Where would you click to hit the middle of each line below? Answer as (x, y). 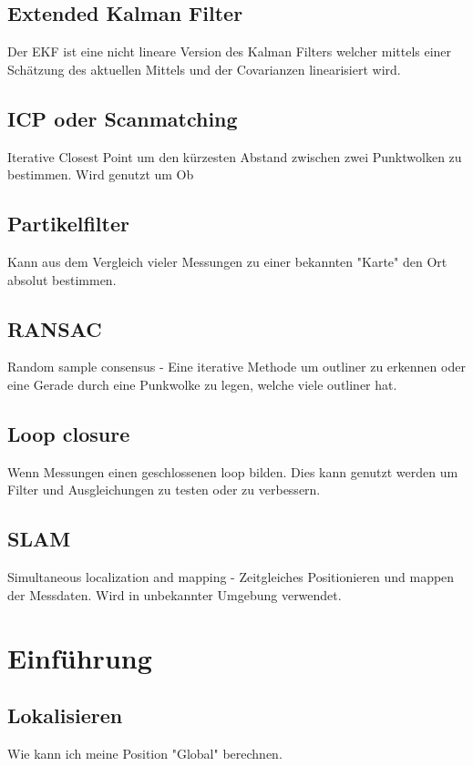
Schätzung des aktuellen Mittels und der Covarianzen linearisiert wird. (204, 69)
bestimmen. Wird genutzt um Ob (101, 174)
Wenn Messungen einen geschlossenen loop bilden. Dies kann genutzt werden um (233, 471)
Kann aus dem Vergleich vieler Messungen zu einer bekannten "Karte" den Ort (227, 261)
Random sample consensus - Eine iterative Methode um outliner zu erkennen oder (236, 367)
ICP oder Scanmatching (123, 118)
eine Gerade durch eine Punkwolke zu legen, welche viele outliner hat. (202, 384)
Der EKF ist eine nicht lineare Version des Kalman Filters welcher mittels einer (230, 51)
